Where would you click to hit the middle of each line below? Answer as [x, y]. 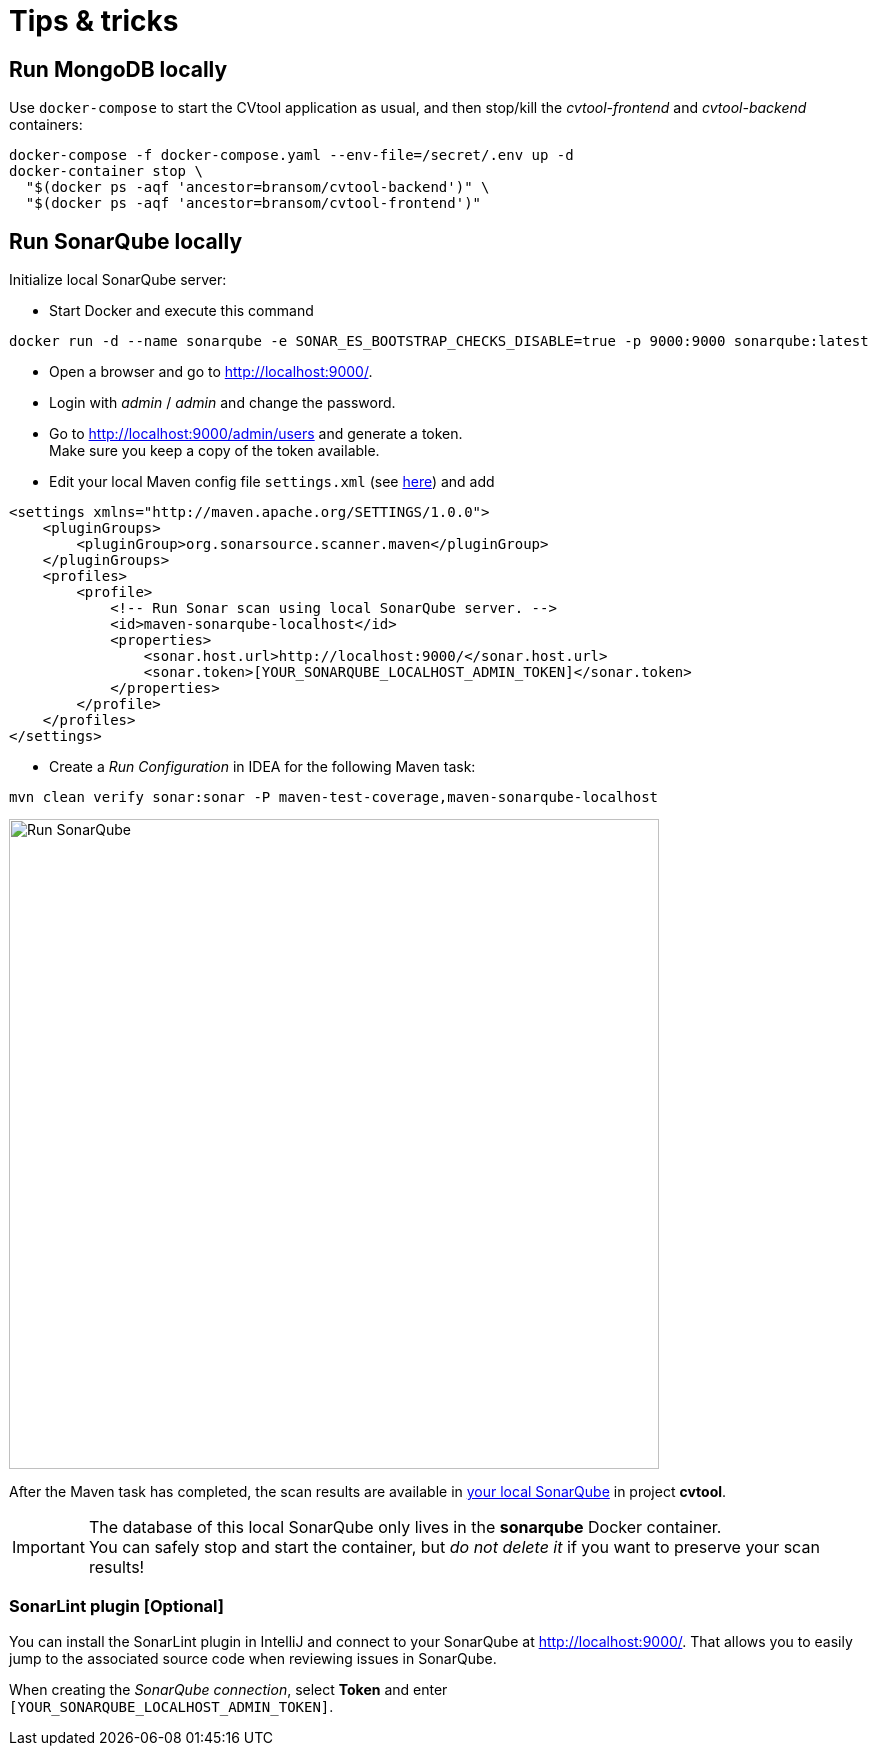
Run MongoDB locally [118, 69]
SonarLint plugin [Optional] [116, 1606]
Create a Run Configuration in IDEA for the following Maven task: [262, 767]
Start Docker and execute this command [181, 311]
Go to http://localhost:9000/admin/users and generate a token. [256, 434]
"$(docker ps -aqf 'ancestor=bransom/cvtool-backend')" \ [257, 187]
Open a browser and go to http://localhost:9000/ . [211, 372]
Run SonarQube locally [126, 241]
